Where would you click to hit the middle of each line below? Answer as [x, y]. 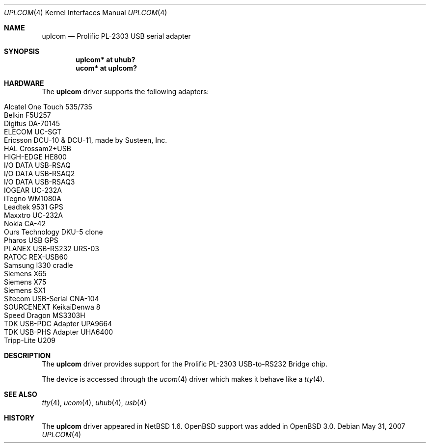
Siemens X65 [25, 274]
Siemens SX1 [25, 290]
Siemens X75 [25, 282]
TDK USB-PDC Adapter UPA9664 [58, 324]
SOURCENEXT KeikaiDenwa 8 [52, 307]
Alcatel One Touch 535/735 [48, 107]
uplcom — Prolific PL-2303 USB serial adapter [116, 36]
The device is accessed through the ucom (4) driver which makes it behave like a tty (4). [183, 379]
